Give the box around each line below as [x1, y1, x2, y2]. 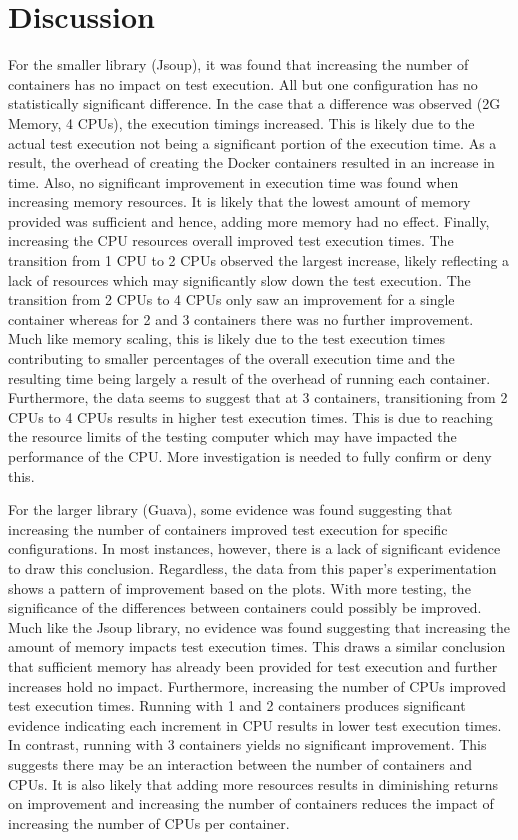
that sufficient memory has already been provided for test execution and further [8, 655, 498, 676]
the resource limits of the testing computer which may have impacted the [8, 426, 457, 447]
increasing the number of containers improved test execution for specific [8, 518, 448, 539]
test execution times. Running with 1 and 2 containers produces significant [8, 695, 466, 716]
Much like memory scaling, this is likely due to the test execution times [8, 328, 446, 349]
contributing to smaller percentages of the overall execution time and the [8, 348, 455, 369]
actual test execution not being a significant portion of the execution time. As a [8, 132, 497, 153]
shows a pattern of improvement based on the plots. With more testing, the [8, 577, 471, 598]
